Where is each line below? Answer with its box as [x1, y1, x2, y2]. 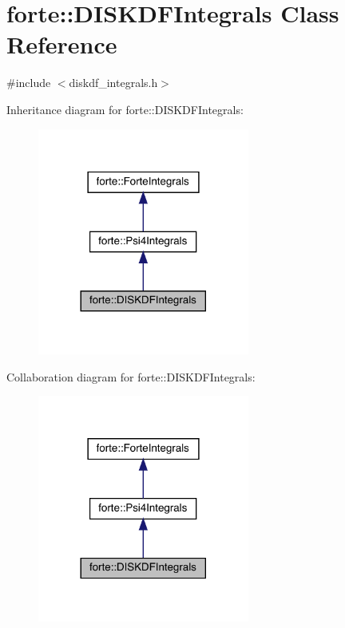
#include [6, 74, 51, 91]
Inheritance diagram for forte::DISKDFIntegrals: [6, 101, 244, 117]
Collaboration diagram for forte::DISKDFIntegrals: [6, 368, 256, 385]
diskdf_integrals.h [69, 74, 158, 91]
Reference [6, 28, 117, 61]
